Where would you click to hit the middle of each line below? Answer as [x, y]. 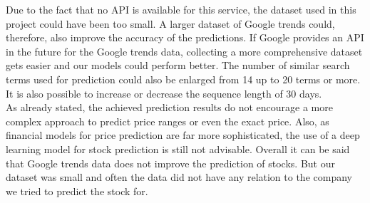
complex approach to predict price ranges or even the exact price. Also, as [168, 121]
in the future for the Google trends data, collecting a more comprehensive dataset [184, 51]
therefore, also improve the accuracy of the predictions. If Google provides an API [185, 37]
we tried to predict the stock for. [77, 191]
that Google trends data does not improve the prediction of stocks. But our [170, 163]
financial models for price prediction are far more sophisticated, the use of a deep [183, 135]
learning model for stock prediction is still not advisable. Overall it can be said [178, 149]
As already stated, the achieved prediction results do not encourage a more [169, 107]
